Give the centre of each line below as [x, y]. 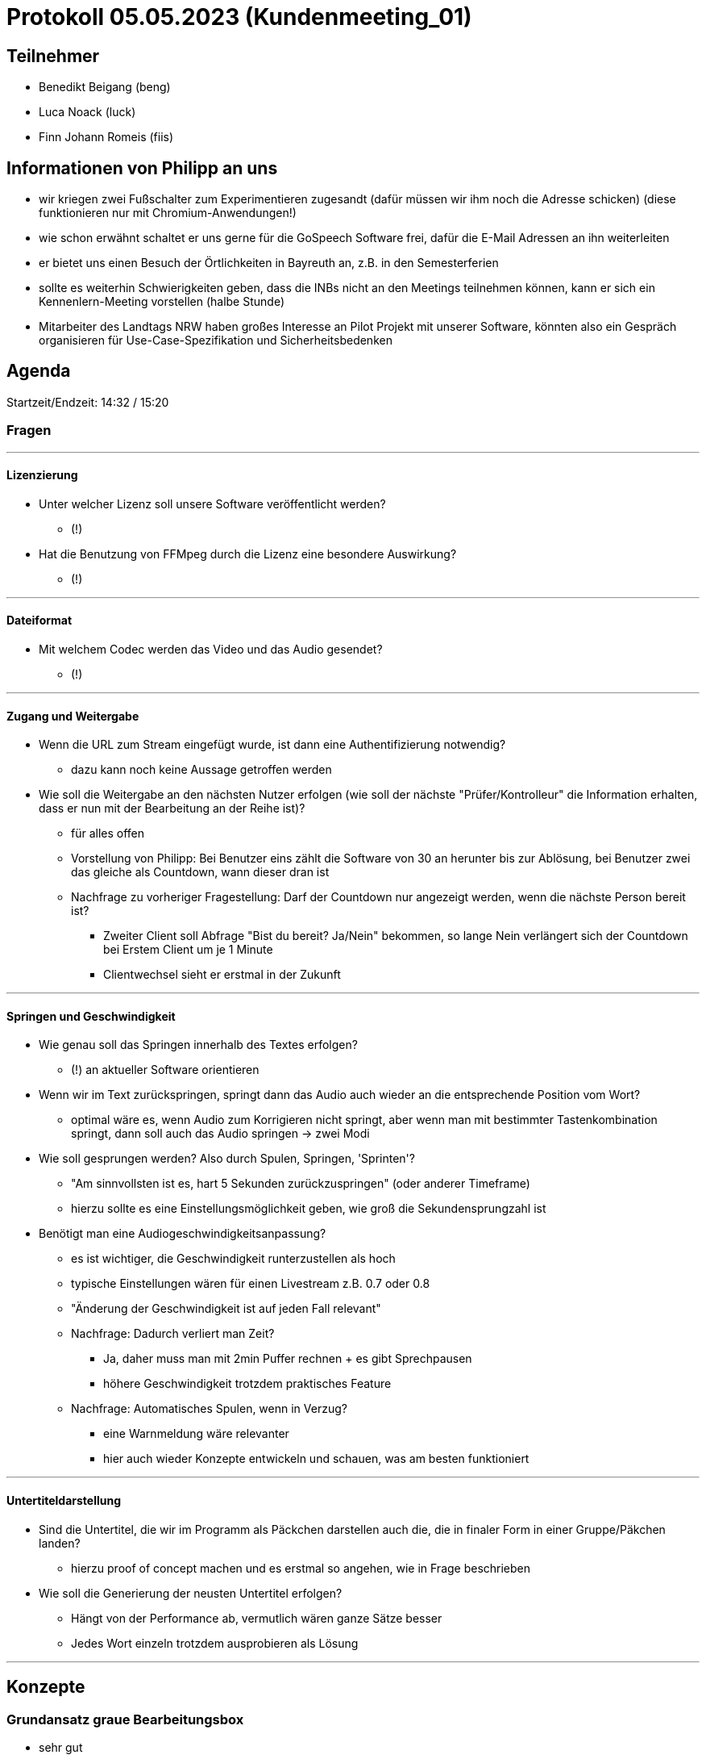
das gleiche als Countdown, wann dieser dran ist [200, 872]
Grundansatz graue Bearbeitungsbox [125, 1719]
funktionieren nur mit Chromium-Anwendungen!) [168, 213]
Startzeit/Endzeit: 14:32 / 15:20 [88, 402]
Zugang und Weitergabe [73, 716]
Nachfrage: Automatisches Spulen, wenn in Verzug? [209, 1409]
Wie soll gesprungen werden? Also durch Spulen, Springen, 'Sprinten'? [227, 1159]
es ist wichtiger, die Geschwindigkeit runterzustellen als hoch [233, 1259]
